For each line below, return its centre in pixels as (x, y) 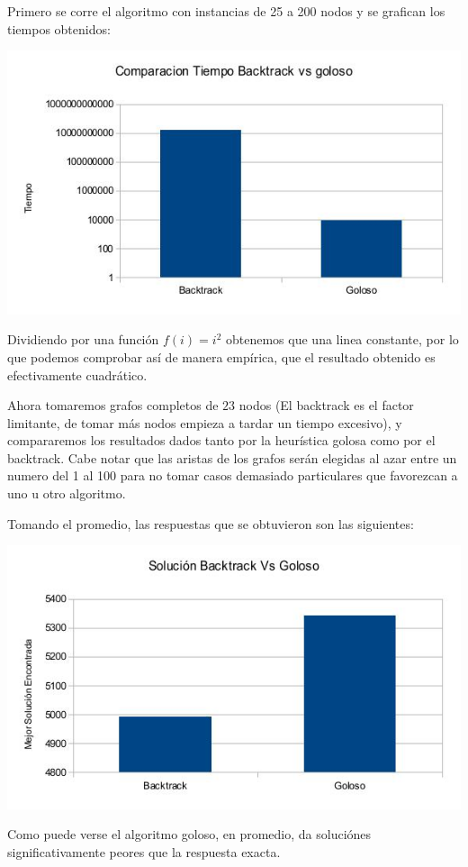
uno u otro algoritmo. (67, 493)
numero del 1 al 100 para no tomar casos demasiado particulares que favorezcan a (233, 475)
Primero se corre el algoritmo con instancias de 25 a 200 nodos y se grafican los (226, 11)
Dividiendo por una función (83, 339)
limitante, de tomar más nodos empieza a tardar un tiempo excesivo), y (205, 422)
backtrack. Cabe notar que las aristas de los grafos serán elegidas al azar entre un (232, 457)
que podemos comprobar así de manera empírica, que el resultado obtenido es (221, 356)
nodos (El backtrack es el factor (326, 405)
